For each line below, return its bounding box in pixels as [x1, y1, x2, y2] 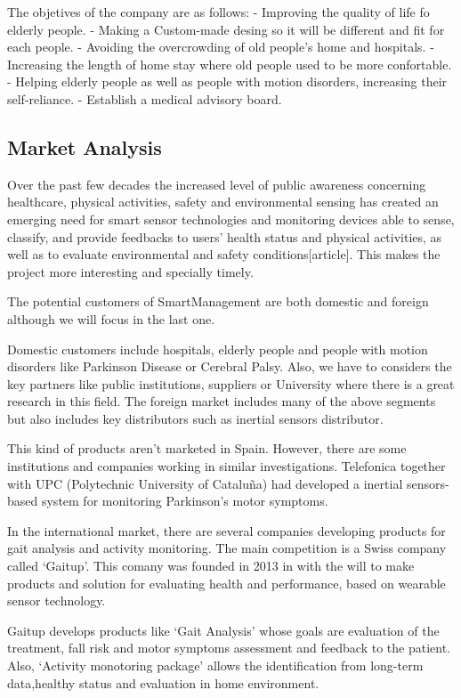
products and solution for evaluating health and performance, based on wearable [7, 573, 446, 592]
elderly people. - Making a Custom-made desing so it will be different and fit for [7, 20, 445, 38]
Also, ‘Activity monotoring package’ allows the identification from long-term [7, 656, 424, 675]
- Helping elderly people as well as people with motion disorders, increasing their [7, 72, 448, 91]
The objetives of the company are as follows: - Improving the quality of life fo [7, 3, 430, 20]
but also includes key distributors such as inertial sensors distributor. [7, 409, 384, 427]
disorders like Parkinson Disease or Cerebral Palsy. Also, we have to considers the [7, 357, 452, 376]
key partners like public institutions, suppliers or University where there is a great [7, 374, 455, 393]
